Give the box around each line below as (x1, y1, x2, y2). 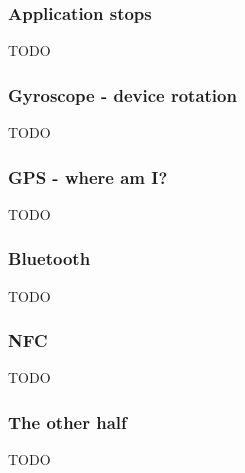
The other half (8, 409, 127, 434)
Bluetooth (8, 246, 91, 271)
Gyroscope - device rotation (8, 82, 237, 107)
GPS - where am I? (8, 164, 168, 189)
